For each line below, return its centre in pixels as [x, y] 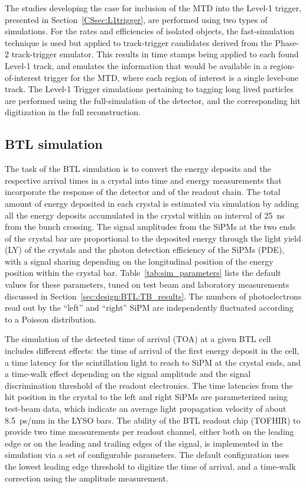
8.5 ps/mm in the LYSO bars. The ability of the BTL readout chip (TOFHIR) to [153, 420]
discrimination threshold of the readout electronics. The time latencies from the [149, 385]
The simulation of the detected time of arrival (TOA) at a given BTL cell [138, 339]
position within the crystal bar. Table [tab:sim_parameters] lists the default [143, 273]
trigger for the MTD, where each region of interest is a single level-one [171, 77]
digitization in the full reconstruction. [73, 112]
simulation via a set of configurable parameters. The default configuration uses [147, 455]
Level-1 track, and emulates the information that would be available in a [136, 65]
